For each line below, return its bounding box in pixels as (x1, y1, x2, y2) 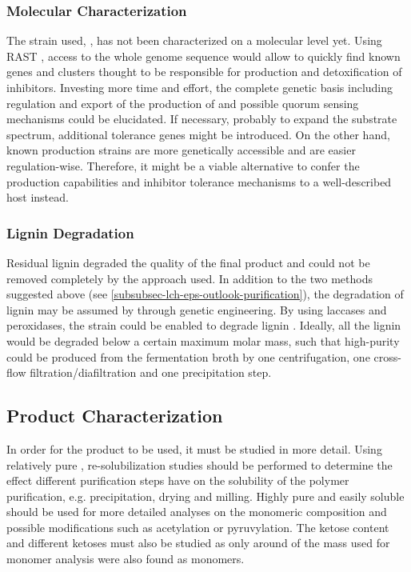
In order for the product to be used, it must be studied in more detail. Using (6, 440, 382, 457)
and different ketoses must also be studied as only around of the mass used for (6, 534, 390, 551)
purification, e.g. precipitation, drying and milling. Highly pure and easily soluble (6, 487, 405, 504)
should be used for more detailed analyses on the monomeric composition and (6, 503, 387, 520)
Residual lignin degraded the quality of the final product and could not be (6, 254, 370, 270)
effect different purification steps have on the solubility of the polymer (6, 472, 349, 489)
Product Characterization (6, 403, 223, 428)
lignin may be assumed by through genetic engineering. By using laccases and (6, 301, 387, 318)
